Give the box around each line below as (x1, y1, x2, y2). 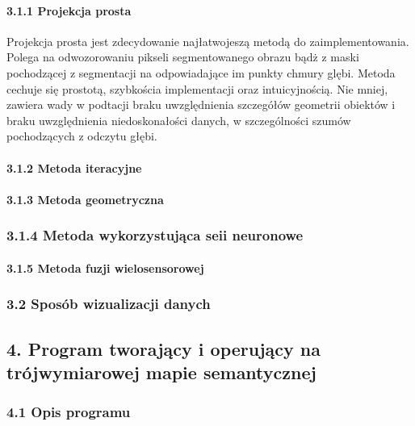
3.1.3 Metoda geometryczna (6, 190, 164, 207)
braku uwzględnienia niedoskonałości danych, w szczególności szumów (6, 111, 351, 128)
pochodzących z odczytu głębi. (6, 127, 157, 144)
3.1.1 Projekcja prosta (6, 2, 132, 19)
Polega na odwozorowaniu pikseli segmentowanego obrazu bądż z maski (6, 48, 359, 65)
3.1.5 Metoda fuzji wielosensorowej (6, 259, 204, 276)
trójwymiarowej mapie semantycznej (6, 359, 316, 384)
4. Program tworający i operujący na (6, 336, 321, 361)
